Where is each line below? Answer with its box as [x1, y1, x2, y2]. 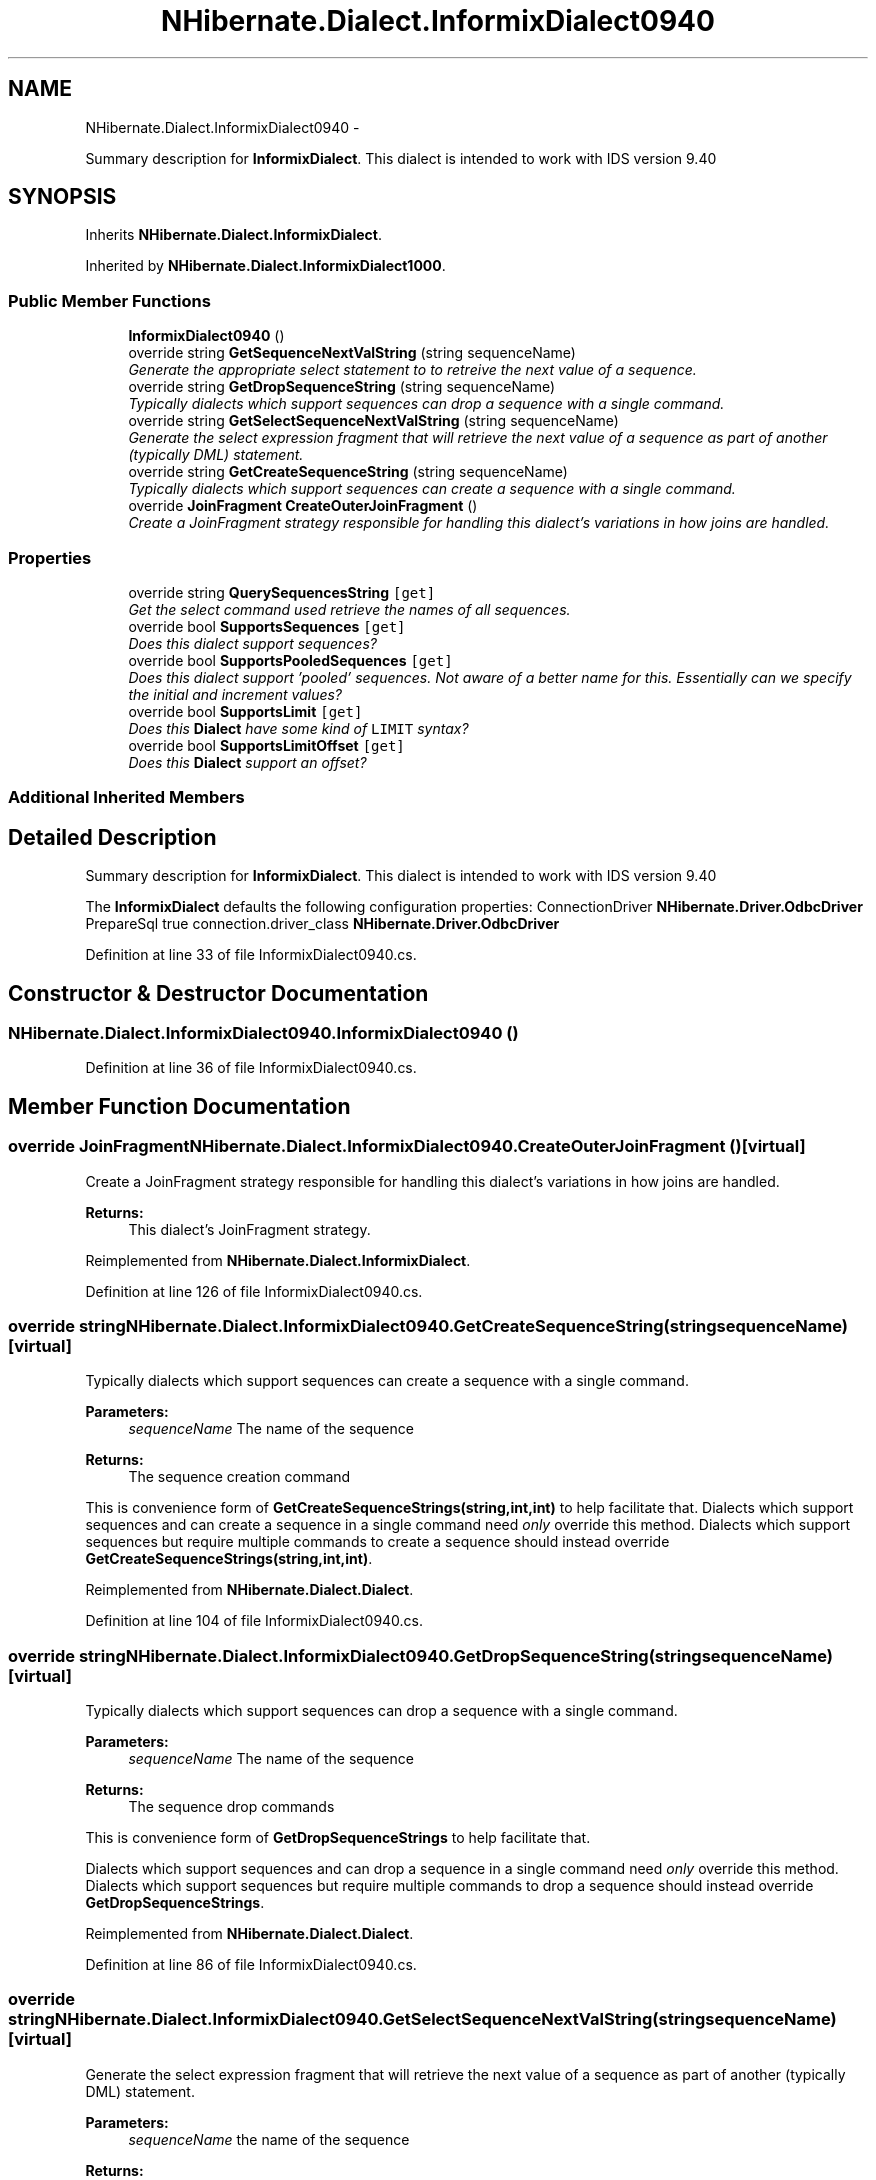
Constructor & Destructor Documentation [8, 980, 429, 1006]
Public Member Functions [8, 290, 211, 311]
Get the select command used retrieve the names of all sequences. [128, 600, 571, 618]
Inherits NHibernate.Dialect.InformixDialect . [85, 226, 382, 244]
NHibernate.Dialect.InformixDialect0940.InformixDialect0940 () [8, 1023, 519, 1043]
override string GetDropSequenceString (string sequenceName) [128, 378, 556, 396]
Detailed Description [8, 824, 217, 850]
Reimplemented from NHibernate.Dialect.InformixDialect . [85, 1251, 471, 1269]
